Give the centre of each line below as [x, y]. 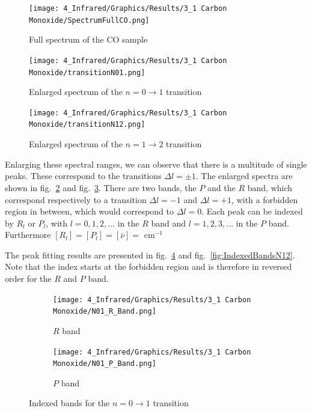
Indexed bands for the [69, 403]
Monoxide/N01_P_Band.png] [105, 364]
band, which [270, 187]
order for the [28, 279]
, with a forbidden [265, 199]
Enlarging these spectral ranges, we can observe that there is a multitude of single [156, 164]
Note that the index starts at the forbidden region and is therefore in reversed [148, 266]
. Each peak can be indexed [252, 211]
